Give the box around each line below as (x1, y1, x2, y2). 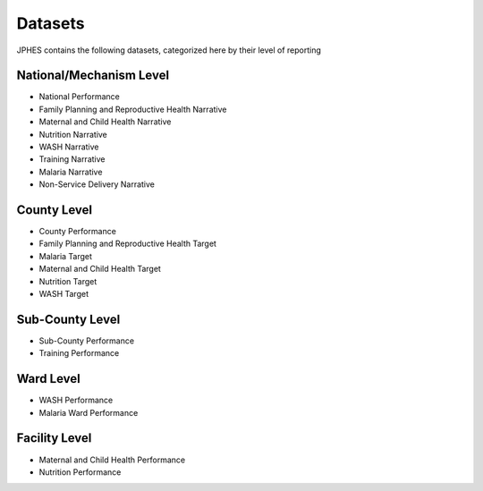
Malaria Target (38, 250, 93, 261)
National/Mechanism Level (16, 68, 170, 83)
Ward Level (16, 371, 80, 386)
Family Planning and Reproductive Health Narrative (38, 104, 227, 114)
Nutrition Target (38, 275, 97, 286)
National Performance (38, 91, 120, 102)
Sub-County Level (16, 311, 121, 326)
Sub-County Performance (38, 335, 134, 346)
